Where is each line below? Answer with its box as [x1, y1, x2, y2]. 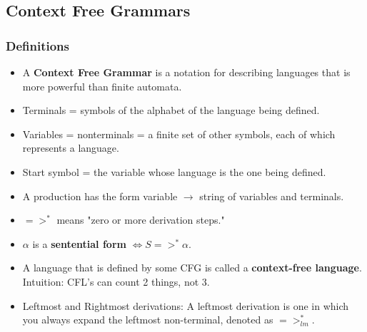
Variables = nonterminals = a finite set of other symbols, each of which [22, 126, 336, 141]
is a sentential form [32, 236, 126, 251]
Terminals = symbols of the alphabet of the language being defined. [22, 103, 320, 118]
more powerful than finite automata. [22, 78, 182, 93]
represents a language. [22, 140, 119, 155]
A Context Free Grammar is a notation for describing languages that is [22, 65, 351, 79]
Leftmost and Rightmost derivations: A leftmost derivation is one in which [22, 298, 349, 313]
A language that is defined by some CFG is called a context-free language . [22, 260, 362, 275]
